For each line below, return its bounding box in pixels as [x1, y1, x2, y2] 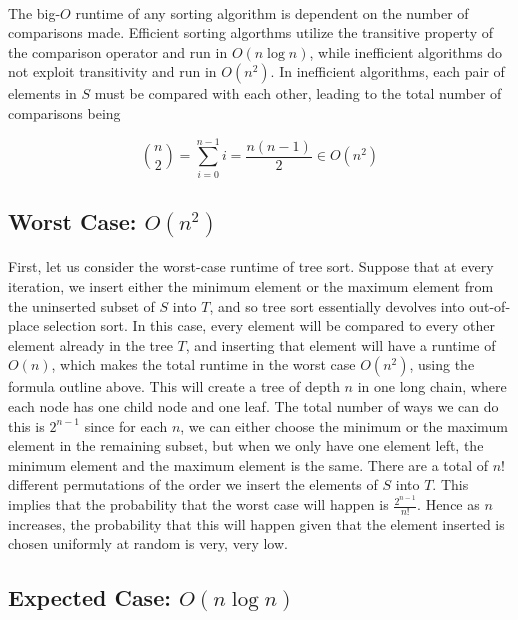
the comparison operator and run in [8, 41, 228, 62]
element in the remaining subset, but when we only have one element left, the [8, 435, 484, 456]
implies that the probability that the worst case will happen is [8, 494, 389, 515]
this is [8, 415, 45, 436]
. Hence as [417, 494, 480, 515]
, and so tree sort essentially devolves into [209, 295, 465, 316]
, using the [409, 354, 475, 375]
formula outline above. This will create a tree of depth [8, 376, 340, 397]
